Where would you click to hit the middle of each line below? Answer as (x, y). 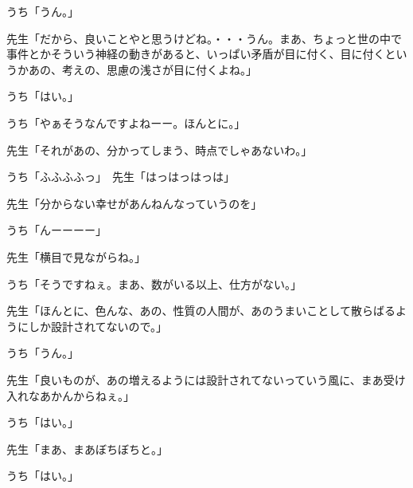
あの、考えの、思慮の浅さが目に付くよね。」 (142, 69)
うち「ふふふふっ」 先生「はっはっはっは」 (121, 177)
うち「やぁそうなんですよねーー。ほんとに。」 (126, 122)
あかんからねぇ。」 (87, 395)
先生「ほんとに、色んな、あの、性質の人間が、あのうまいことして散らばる (201, 311)
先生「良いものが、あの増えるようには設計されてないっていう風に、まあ (195, 379)
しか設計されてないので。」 (98, 326)
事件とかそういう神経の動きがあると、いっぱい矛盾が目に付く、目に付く (196, 54)
